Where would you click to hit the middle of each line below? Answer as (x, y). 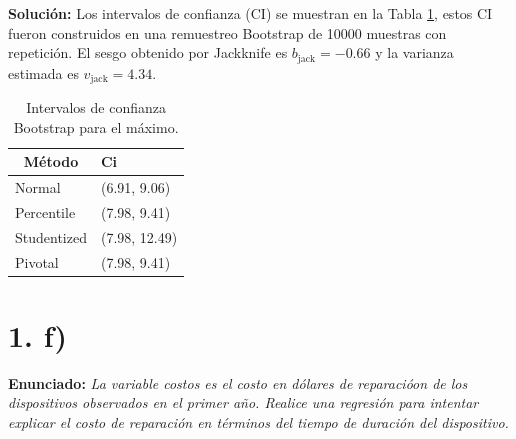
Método (51, 161)
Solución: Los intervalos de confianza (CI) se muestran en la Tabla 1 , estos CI (250, 13)
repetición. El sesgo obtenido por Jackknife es (148, 52)
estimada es (43, 72)
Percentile (45, 211)
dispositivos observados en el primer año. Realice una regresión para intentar (243, 402)
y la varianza (414, 52)
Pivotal (37, 261)
